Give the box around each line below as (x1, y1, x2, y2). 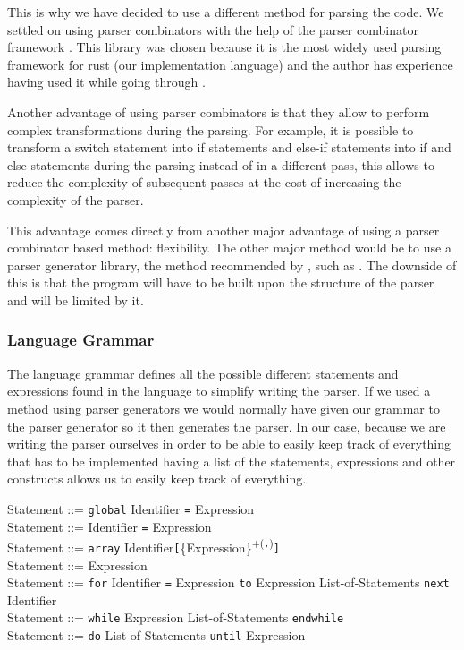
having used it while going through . (7, 73, 206, 91)
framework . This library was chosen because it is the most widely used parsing (7, 38, 442, 56)
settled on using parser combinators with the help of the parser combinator (7, 20, 418, 38)
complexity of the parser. (7, 190, 144, 209)
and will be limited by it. (7, 290, 144, 309)
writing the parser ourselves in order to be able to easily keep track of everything (7, 434, 451, 453)
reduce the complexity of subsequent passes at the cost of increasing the (7, 173, 401, 192)
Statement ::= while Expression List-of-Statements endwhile (7, 608, 344, 627)
